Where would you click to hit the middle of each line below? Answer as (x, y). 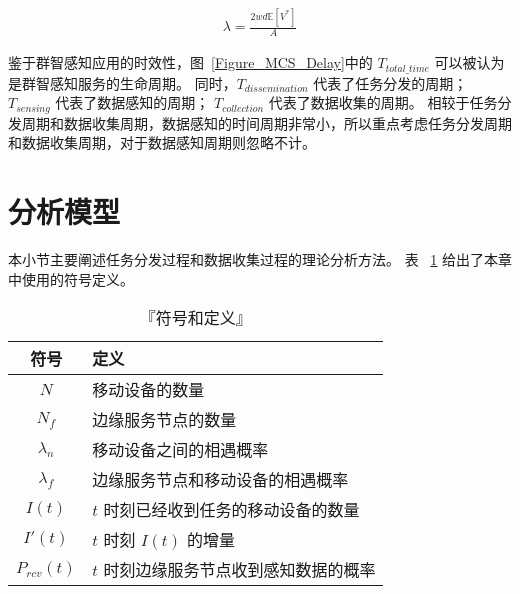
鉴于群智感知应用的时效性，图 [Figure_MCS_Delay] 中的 (190, 62)
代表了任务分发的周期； (390, 82)
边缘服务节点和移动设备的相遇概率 (220, 480)
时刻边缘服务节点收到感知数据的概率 (239, 570)
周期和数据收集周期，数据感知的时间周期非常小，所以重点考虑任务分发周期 (266, 122)
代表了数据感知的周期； (132, 102)
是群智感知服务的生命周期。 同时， (122, 82)
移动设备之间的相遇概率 (180, 450)
